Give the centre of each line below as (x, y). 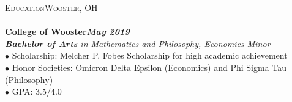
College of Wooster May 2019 (67, 31)
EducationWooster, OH (51, 7)
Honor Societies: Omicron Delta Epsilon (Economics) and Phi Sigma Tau (149, 67)
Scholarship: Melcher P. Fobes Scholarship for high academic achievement (150, 55)
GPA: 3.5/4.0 (37, 91)
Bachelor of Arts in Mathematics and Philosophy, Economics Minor (138, 43)
